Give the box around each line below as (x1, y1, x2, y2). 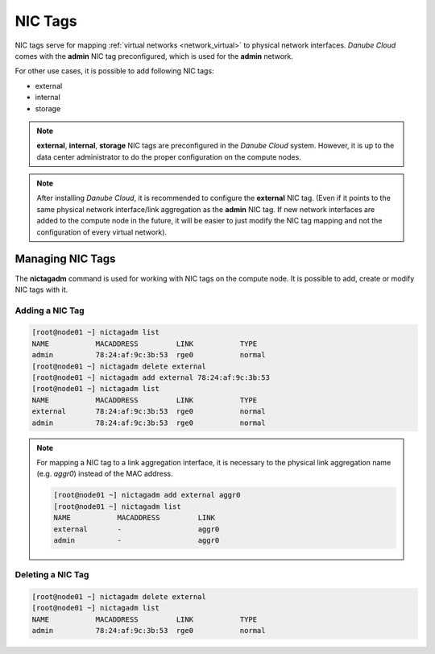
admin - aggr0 (53, 535, 220, 544)
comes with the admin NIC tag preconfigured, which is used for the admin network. (14, 51, 294, 60)
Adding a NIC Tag (14, 305, 85, 316)
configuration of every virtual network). (36, 227, 168, 237)
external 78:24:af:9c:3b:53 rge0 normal (31, 407, 266, 416)
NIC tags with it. (14, 285, 68, 294)
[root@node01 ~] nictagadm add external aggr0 (53, 490, 241, 500)
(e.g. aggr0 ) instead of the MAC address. (36, 469, 173, 479)
